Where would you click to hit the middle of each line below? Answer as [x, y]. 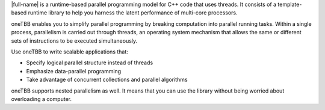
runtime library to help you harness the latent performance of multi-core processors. [133, 13]
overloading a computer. [42, 99]
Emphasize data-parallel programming [74, 71]
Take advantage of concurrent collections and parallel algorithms [107, 80]
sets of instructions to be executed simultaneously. [74, 41]
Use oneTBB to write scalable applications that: [70, 52]
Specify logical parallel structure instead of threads [90, 63]
